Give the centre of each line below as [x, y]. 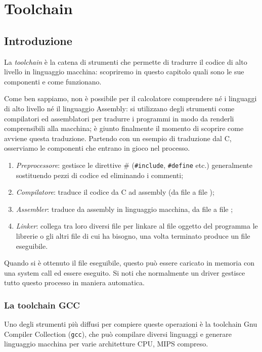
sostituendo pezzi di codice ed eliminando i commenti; [100, 175]
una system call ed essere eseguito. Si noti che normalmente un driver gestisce [125, 272]
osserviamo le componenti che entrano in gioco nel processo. [97, 148]
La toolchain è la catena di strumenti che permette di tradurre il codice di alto [126, 61]
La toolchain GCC [42, 305]
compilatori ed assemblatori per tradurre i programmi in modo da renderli [119, 118]
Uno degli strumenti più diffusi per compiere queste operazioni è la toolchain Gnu [131, 324]
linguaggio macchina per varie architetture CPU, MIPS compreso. [106, 344]
